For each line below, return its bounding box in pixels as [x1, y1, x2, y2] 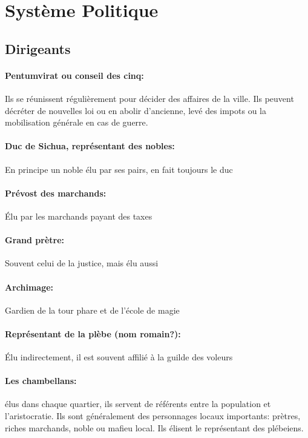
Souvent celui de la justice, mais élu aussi [5, 257, 159, 269]
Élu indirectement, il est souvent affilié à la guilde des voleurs [5, 351, 233, 363]
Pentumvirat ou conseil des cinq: [5, 69, 144, 81]
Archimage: [5, 280, 54, 293]
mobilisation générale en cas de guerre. [5, 116, 148, 129]
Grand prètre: [5, 234, 65, 246]
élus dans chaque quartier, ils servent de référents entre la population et [5, 397, 271, 410]
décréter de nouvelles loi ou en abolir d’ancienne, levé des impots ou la [5, 104, 266, 116]
